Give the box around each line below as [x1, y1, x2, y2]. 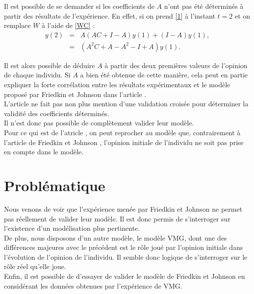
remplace [4, 20, 31, 30]
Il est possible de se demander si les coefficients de [4, 1, 154, 11]
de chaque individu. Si [4, 70, 71, 80]
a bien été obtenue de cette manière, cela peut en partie [80, 70, 248, 80]
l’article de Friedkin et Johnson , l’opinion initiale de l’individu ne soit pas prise [4, 137, 244, 147]
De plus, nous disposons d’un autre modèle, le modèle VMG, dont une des [4, 232, 227, 243]
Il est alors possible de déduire [4, 60, 95, 70]
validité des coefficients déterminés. [4, 108, 109, 118]
